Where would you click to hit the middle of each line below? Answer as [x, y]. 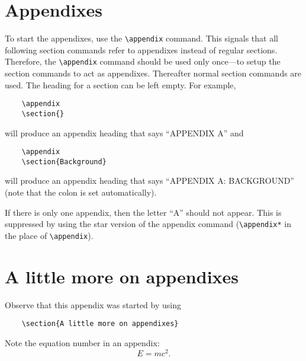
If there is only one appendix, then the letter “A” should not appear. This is [143, 212]
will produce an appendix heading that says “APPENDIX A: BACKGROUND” [149, 181]
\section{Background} [64, 162]
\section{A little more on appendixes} [100, 324]
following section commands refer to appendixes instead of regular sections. [141, 49]
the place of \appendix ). [49, 235]
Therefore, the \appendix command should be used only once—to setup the [143, 61]
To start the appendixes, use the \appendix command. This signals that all [141, 38]
